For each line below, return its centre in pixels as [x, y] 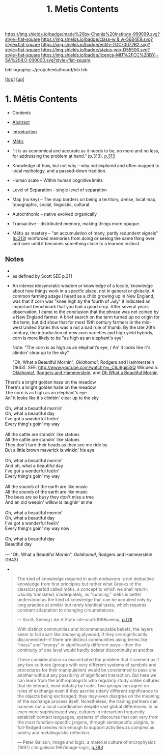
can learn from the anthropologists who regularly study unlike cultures [88, 680]
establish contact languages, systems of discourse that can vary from [88, 717]
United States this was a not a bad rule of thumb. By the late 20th [89, 327]
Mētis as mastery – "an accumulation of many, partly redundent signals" [85, 233]
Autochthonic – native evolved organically [55, 214]
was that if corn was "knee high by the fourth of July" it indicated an [81, 301]
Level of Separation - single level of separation [59, 190]
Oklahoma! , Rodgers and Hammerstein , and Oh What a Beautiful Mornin [85, 373]
